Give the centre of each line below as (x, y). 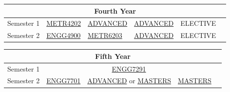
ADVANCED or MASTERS (129, 81)
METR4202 (64, 23)
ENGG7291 (129, 68)
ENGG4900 (64, 35)
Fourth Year (115, 10)
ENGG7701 (64, 81)
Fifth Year (113, 56)
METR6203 (105, 35)
